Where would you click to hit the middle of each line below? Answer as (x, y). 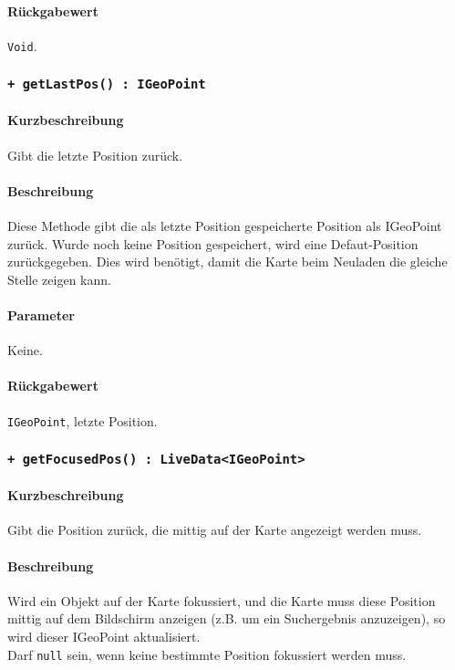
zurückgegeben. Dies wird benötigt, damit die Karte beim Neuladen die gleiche (227, 262)
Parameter (41, 315)
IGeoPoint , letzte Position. (83, 420)
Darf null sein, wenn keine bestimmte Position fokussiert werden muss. (207, 654)
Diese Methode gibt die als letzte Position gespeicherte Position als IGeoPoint (225, 226)
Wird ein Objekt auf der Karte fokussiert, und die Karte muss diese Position (222, 600)
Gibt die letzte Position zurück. (95, 155)
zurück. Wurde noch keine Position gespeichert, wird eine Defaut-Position (213, 243)
